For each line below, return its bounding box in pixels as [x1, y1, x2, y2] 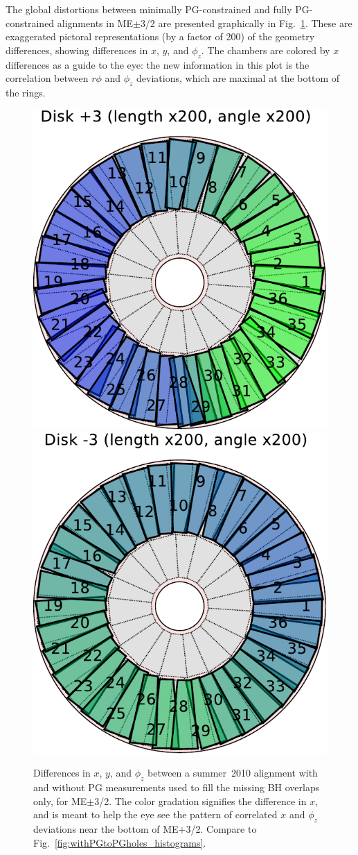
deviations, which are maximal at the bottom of [136, 71, 340, 85]
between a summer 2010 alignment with [147, 765, 318, 780]
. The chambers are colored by [201, 42, 330, 57]
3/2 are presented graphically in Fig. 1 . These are [140, 15, 352, 30]
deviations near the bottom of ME [33, 821, 179, 836]
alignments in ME [57, 15, 133, 30]
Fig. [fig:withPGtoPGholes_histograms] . [33, 835, 206, 849]
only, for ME [33, 793, 87, 808]
